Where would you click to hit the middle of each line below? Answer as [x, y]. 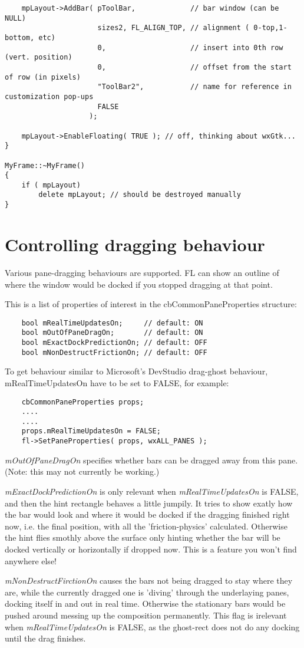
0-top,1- [270, 28]
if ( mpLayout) [51, 185]
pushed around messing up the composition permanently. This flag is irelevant [146, 615]
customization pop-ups [49, 96]
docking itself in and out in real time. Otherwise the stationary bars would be [145, 603]
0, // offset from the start [194, 67]
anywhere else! [31, 560]
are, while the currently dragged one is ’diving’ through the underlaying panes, [147, 592]
